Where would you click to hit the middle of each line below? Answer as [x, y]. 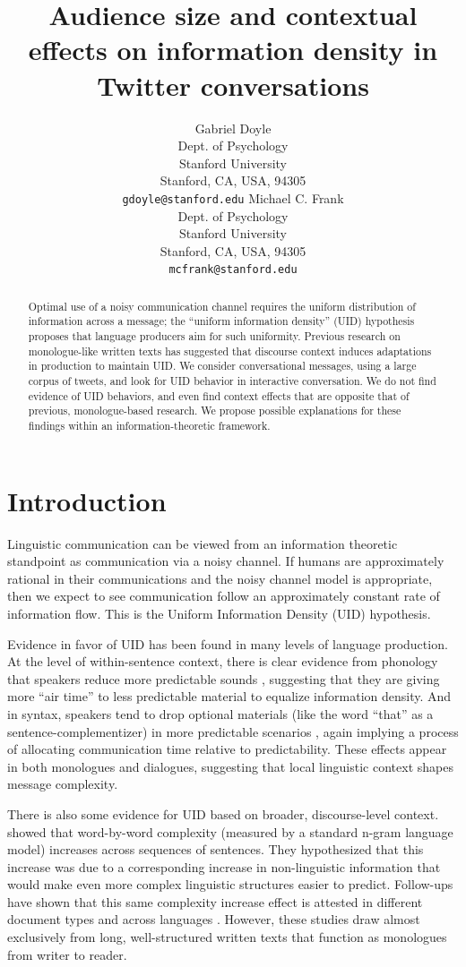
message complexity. [63, 784]
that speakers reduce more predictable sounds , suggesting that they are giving [224, 678]
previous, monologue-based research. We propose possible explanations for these [215, 411]
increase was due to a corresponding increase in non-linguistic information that [224, 866]
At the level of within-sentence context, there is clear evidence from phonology [223, 661]
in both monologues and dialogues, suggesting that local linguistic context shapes [230, 766]
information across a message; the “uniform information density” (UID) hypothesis [221, 321]
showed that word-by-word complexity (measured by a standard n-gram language [230, 831]
